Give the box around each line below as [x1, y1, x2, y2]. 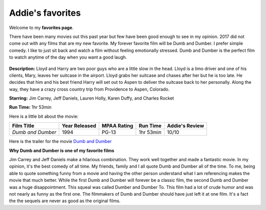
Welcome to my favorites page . [9, 25, 74, 31]
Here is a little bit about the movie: [9, 113, 79, 119]
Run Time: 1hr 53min [9, 104, 52, 110]
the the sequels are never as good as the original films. [9, 198, 121, 204]
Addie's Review [166, 122, 204, 129]
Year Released [62, 122, 97, 129]
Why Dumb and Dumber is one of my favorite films [9, 147, 114, 153]
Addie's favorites [9, 7, 81, 18]
